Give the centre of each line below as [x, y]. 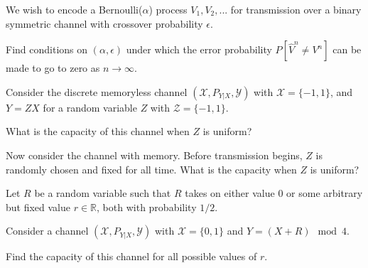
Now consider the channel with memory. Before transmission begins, [154, 155]
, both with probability [147, 207]
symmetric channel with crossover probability [104, 23]
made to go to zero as [53, 68]
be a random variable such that [103, 193]
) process [168, 9]
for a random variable [90, 107]
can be [347, 49]
